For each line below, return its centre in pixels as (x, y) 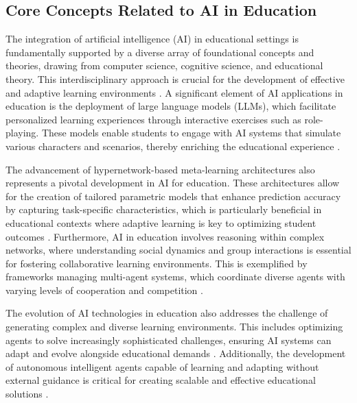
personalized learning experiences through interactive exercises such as (153, 119)
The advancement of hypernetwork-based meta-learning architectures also (160, 169)
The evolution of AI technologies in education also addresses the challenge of (167, 313)
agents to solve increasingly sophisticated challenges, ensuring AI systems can (169, 340)
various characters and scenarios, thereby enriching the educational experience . (173, 146)
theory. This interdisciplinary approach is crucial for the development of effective (175, 78)
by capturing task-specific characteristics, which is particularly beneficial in (164, 209)
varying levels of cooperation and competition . (104, 290)
